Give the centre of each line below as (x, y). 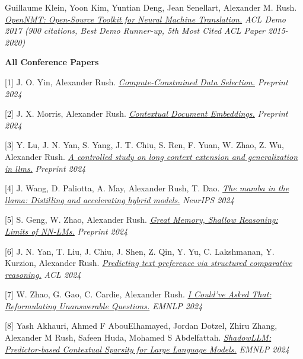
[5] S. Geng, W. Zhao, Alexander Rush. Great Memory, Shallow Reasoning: (141, 219)
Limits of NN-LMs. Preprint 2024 (66, 231)
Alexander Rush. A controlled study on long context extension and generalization (151, 156)
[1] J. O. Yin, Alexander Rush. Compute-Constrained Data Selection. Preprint (146, 81)
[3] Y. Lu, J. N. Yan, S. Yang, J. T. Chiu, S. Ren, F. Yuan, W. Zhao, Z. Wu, (144, 145)
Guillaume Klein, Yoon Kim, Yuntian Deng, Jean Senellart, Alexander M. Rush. (151, 7)
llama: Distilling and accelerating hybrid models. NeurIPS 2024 (119, 199)
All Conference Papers (52, 62)
